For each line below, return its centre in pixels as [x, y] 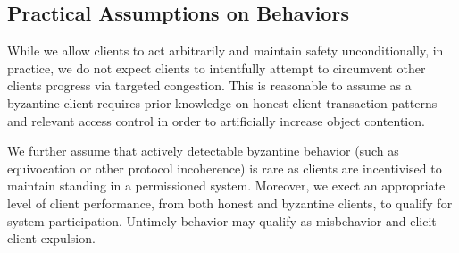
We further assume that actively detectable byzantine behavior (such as [203, 151]
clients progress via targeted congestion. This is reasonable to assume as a [209, 85]
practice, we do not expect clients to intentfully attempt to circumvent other [217, 67]
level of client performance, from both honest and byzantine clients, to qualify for [230, 202]
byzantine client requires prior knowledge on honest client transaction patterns [222, 102]
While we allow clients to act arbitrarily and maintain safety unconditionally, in [225, 51]
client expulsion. [51, 238]
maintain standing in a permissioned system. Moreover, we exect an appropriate [226, 186]
